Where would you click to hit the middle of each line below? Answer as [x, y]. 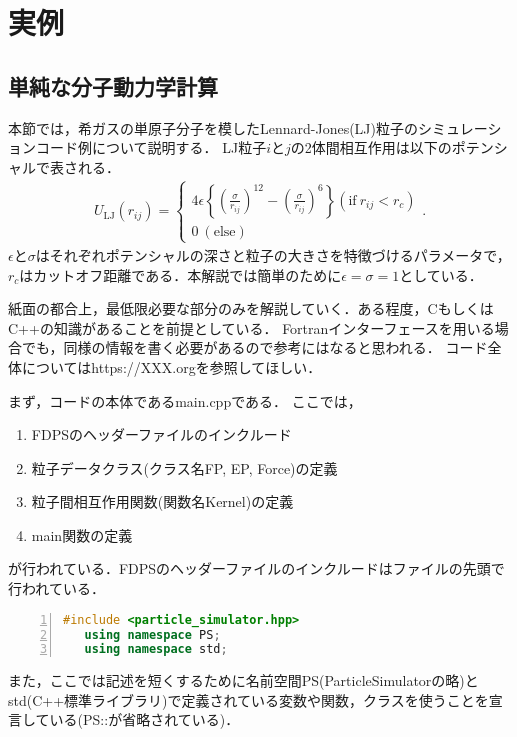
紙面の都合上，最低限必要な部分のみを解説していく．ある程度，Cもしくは [251, 308]
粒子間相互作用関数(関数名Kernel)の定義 [162, 501]
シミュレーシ [460, 127]
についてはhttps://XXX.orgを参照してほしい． [171, 366]
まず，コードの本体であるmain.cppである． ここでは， [185, 400]
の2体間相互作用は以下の [371, 147]
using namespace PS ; [152, 634]
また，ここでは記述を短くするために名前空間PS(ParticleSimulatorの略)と [243, 680]
